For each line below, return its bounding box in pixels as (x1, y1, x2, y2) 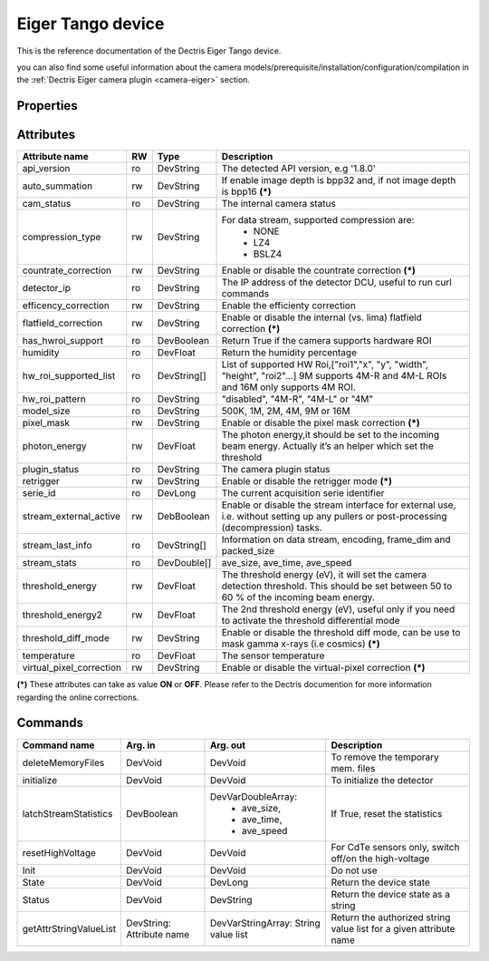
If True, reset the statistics (331, 807, 443, 820)
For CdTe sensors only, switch (331, 840, 460, 853)
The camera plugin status (221, 463, 331, 476)
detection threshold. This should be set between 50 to (221, 580, 453, 593)
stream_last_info (22, 539, 92, 552)
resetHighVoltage (22, 846, 97, 859)
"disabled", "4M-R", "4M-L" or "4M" (221, 393, 374, 405)
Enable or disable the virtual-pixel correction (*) (221, 662, 426, 675)
